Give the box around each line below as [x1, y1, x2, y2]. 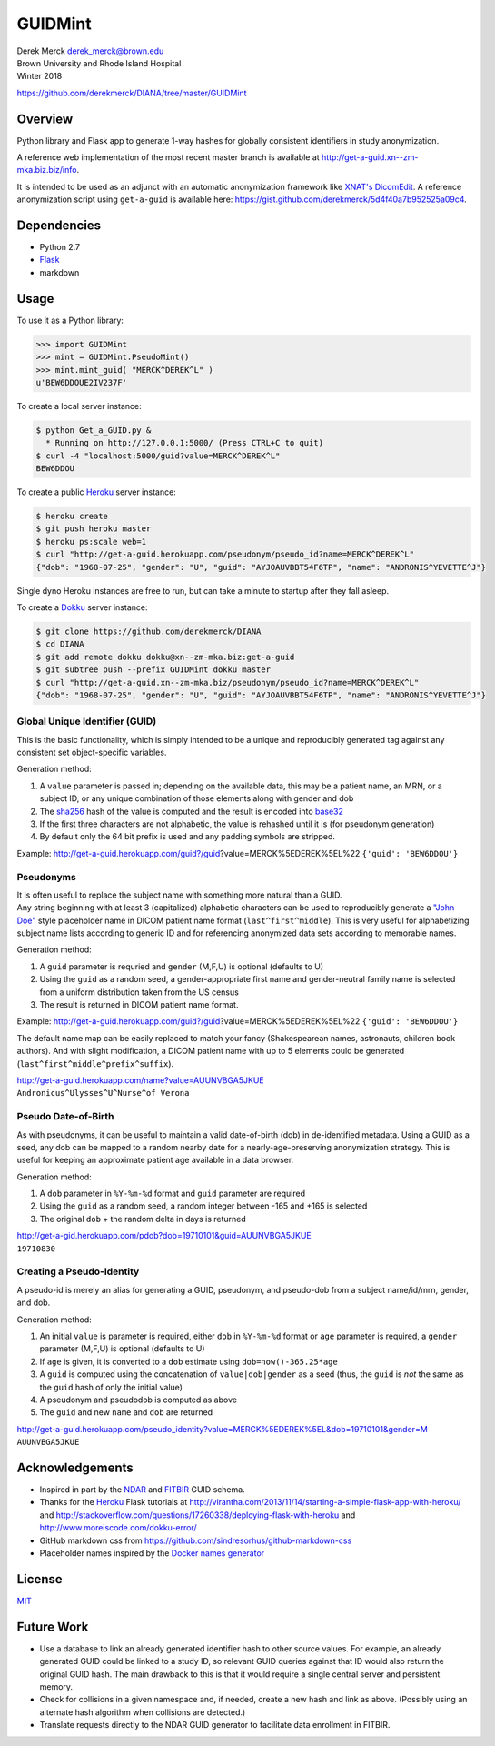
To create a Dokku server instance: [16, 601, 148, 613]
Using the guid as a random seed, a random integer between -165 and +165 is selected [39, 1200, 368, 1211]
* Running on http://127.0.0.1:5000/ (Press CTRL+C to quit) [45, 437, 324, 448]
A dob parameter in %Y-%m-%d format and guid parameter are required [39, 1188, 306, 1199]
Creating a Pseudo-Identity [16, 1265, 140, 1278]
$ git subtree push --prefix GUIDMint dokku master [35, 665, 272, 675]
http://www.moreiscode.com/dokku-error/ [39, 1522, 197, 1533]
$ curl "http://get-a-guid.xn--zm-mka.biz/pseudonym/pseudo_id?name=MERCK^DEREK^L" [35, 677, 420, 687]
